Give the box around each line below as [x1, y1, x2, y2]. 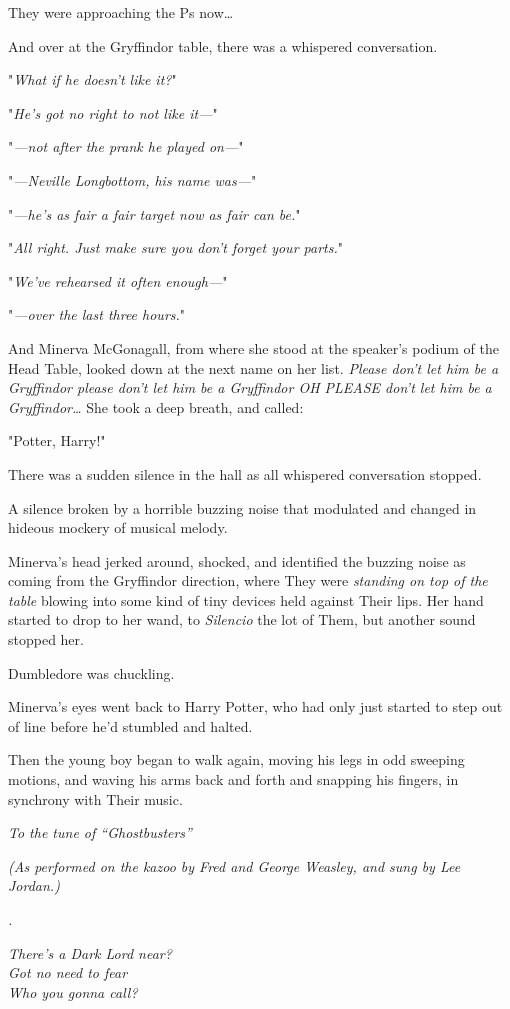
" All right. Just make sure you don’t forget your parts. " [8, 237, 343, 258]
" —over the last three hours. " [8, 304, 186, 325]
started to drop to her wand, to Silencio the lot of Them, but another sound [8, 609, 476, 630]
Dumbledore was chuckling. [8, 662, 175, 683]
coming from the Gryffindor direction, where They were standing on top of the [8, 570, 488, 591]
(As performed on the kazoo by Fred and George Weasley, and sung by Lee [8, 855, 461, 876]
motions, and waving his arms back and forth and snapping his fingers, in [8, 769, 459, 790]
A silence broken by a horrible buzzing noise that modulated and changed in [8, 497, 477, 518]
